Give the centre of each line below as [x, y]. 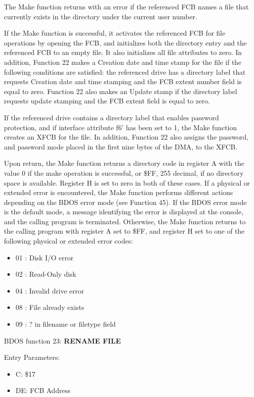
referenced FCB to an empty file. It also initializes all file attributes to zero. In [123, 52]
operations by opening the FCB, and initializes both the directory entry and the [126, 42]
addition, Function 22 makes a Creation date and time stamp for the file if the [123, 62]
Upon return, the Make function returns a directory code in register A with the [124, 163]
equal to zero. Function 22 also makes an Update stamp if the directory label [121, 91]
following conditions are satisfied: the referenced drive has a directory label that [125, 72]
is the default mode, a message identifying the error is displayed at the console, [124, 212]
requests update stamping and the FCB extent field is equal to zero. [107, 101]
